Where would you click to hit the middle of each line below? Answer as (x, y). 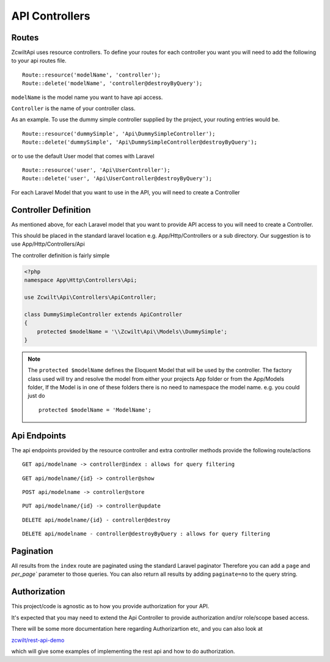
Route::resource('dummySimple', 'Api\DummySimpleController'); (119, 134)
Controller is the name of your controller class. (73, 108)
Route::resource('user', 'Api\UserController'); (96, 170)
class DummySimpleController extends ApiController (103, 314)
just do (36, 396)
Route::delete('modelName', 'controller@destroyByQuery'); (112, 83)
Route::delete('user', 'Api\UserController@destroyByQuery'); (117, 178)
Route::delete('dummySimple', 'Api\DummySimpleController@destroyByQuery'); (140, 142)
